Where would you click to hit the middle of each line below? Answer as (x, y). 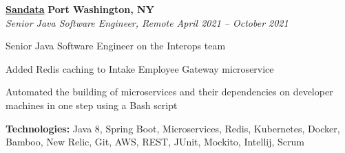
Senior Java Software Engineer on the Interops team (116, 46)
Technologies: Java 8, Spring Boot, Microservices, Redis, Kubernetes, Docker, (173, 128)
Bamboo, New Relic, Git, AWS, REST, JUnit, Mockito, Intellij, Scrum (155, 142)
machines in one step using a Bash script (92, 105)
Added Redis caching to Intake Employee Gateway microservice (140, 68)
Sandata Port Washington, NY (80, 9)
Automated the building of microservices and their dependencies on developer (169, 92)
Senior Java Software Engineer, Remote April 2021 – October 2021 (147, 22)
